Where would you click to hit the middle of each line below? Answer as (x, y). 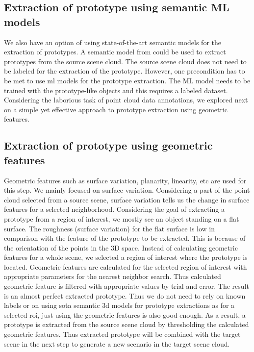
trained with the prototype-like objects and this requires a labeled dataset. (116, 90)
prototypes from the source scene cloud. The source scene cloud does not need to (125, 61)
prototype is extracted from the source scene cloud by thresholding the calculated (127, 324)
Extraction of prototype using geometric (108, 145)
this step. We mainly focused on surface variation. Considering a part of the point (127, 190)
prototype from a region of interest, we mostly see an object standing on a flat (122, 218)
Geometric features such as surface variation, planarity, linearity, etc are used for (125, 180)
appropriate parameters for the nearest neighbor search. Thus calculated (113, 276)
